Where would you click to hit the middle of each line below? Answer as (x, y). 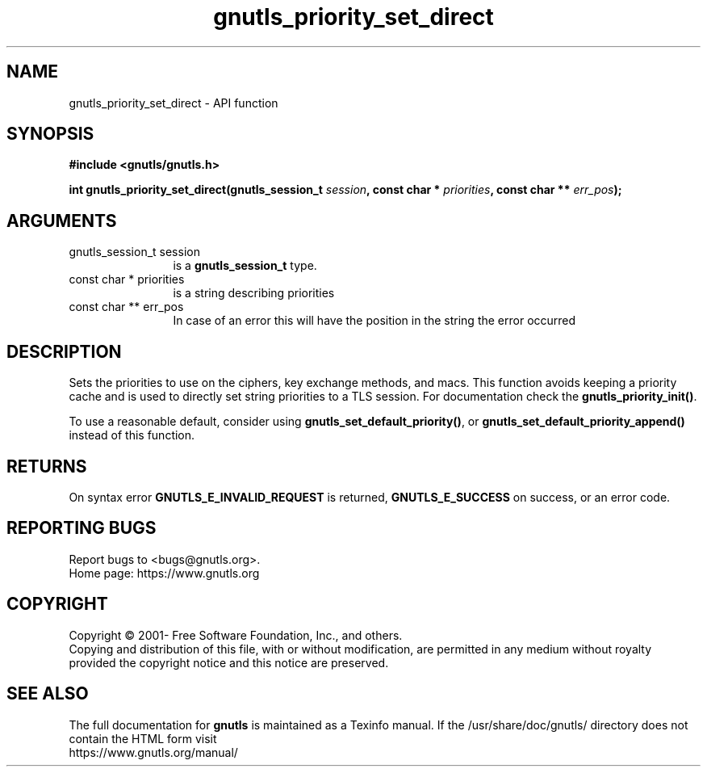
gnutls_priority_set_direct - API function (174, 103)
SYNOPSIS (50, 134)
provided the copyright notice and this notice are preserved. (229, 662)
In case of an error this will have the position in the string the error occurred (374, 321)
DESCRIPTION (64, 351)
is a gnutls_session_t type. (245, 266)
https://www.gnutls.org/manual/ (153, 752)
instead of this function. (132, 435)
